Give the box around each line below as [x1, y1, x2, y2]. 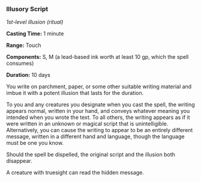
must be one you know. [6, 139, 64, 147]
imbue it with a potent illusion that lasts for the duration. [6, 89, 144, 97]
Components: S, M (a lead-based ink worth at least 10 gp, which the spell [6, 53, 189, 61]
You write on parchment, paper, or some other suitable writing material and [6, 83, 192, 90]
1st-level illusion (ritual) [6, 19, 64, 26]
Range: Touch [6, 41, 41, 49]
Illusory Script [6, 5, 49, 13]
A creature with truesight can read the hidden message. [6, 169, 144, 176]
